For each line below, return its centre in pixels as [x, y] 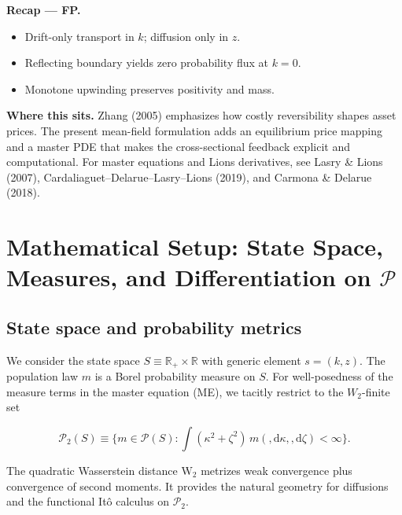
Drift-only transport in [79, 36]
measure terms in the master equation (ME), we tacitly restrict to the [175, 391]
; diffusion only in [186, 36]
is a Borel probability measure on [175, 376]
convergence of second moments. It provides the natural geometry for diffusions [197, 486]
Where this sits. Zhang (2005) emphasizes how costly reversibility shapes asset [201, 115]
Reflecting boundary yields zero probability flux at [147, 63]
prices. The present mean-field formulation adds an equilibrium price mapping [195, 130]
